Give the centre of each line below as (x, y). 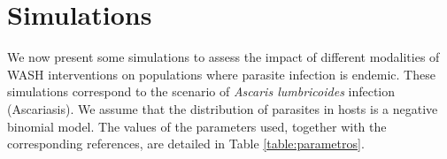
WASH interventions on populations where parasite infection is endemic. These (221, 74)
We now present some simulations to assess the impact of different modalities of (223, 57)
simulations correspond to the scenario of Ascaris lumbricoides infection (201, 91)
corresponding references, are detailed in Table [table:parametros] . (186, 144)
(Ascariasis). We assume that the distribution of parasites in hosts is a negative (223, 108)
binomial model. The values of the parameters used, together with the (197, 126)
